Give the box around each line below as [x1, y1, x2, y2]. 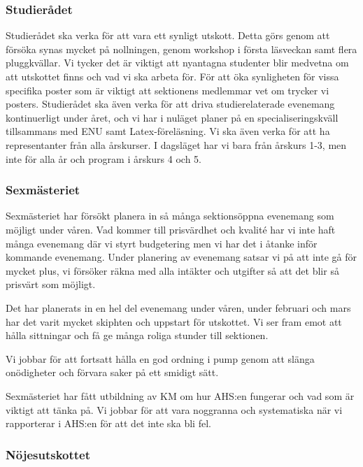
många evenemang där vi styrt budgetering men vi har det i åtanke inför [6, 236, 318, 250]
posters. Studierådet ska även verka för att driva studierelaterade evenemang [6, 96, 335, 111]
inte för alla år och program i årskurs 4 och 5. [6, 151, 201, 166]
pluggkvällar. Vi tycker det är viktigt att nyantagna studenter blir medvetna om [6, 55, 349, 70]
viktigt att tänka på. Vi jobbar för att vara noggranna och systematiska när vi [6, 402, 343, 417]
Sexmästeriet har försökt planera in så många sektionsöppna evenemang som [6, 208, 334, 223]
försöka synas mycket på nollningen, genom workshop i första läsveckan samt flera [6, 41, 357, 56]
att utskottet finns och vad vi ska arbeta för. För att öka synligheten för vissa [6, 69, 339, 83]
